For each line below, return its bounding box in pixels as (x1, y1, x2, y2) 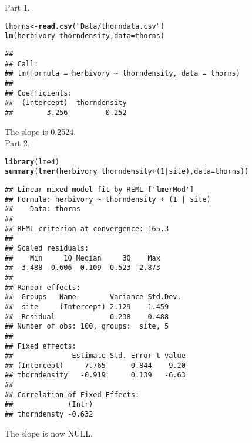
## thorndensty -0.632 (5, 410, 93, 419)
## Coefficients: (5, 89, 72, 97)
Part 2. (5, 137, 30, 149)
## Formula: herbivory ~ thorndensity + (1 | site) (5, 195, 211, 204)
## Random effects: (5, 283, 80, 292)
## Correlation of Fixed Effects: (5, 390, 140, 399)
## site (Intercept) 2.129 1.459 (5, 302, 169, 311)
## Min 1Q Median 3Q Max (5, 253, 160, 262)
